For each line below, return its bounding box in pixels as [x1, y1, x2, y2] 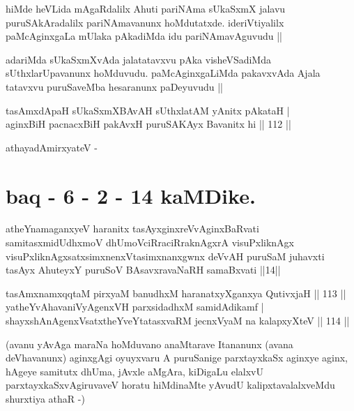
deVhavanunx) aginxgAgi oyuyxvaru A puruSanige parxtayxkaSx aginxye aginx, [6, 350, 348, 365]
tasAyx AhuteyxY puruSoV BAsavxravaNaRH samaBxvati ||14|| [6, 262, 281, 277]
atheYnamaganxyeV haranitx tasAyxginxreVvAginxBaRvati [6, 221, 259, 236]
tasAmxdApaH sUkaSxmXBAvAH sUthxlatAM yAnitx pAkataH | [6, 103, 290, 117]
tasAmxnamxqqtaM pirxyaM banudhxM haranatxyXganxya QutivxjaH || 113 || [6, 285, 346, 300]
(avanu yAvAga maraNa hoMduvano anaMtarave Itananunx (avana [6, 336, 293, 351]
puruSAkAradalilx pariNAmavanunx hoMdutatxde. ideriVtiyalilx [6, 15, 284, 29]
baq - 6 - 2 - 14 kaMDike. [6, 181, 256, 209]
